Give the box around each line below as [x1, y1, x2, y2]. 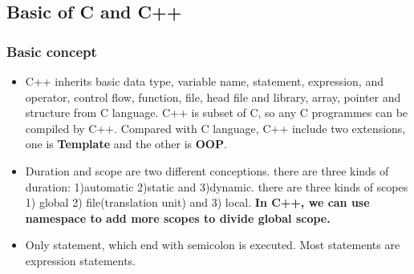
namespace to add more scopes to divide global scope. [25, 209, 331, 226]
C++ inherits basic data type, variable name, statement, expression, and [25, 73, 384, 89]
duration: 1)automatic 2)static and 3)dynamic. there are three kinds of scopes [25, 178, 408, 195]
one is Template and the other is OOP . [25, 135, 227, 152]
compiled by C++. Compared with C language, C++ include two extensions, [25, 119, 406, 136]
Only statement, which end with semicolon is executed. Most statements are [25, 236, 400, 253]
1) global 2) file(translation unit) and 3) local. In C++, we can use [25, 194, 370, 211]
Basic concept [6, 41, 97, 61]
